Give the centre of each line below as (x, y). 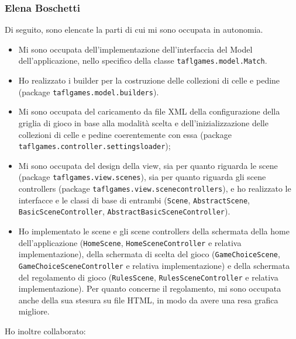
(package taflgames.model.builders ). (89, 91)
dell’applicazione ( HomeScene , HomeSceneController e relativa (130, 242)
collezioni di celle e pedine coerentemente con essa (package (125, 134)
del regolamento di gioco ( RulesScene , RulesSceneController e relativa (148, 277)
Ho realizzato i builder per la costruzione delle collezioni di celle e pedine (149, 80)
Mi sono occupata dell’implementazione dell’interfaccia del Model (135, 49)
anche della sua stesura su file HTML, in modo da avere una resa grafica (148, 300)
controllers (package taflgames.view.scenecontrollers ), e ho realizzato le (155, 188)
